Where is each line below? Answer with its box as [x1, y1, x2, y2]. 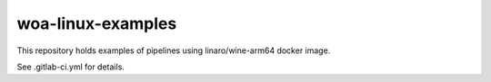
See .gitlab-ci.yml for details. [16, 61, 125, 72]
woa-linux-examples [16, 14, 177, 33]
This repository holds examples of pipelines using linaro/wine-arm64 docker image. [16, 45, 331, 56]
